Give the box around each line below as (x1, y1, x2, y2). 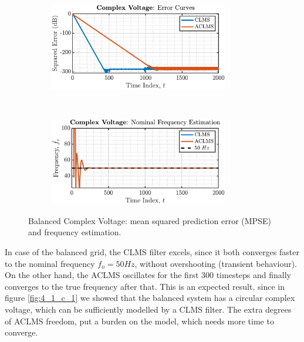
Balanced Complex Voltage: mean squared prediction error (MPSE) (28, 214, 271, 226)
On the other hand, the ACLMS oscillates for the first (5, 269, 199, 281)
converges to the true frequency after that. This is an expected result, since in (5, 280, 285, 292)
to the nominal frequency (5, 257, 95, 269)
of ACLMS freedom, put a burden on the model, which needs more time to (5, 314, 274, 327)
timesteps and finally (216, 269, 291, 281)
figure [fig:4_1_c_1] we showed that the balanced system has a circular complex (5, 292, 295, 304)
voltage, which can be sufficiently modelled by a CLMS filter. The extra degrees (5, 303, 292, 315)
